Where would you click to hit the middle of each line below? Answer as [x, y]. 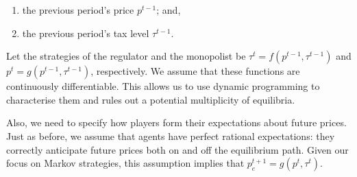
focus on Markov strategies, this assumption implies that [125, 163]
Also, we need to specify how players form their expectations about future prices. [176, 122]
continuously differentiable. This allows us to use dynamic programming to [163, 86]
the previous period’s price [78, 10]
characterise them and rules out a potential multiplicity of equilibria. [151, 99]
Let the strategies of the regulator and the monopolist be [126, 56]
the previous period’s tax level [86, 33]
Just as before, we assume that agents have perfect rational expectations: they [171, 135]
